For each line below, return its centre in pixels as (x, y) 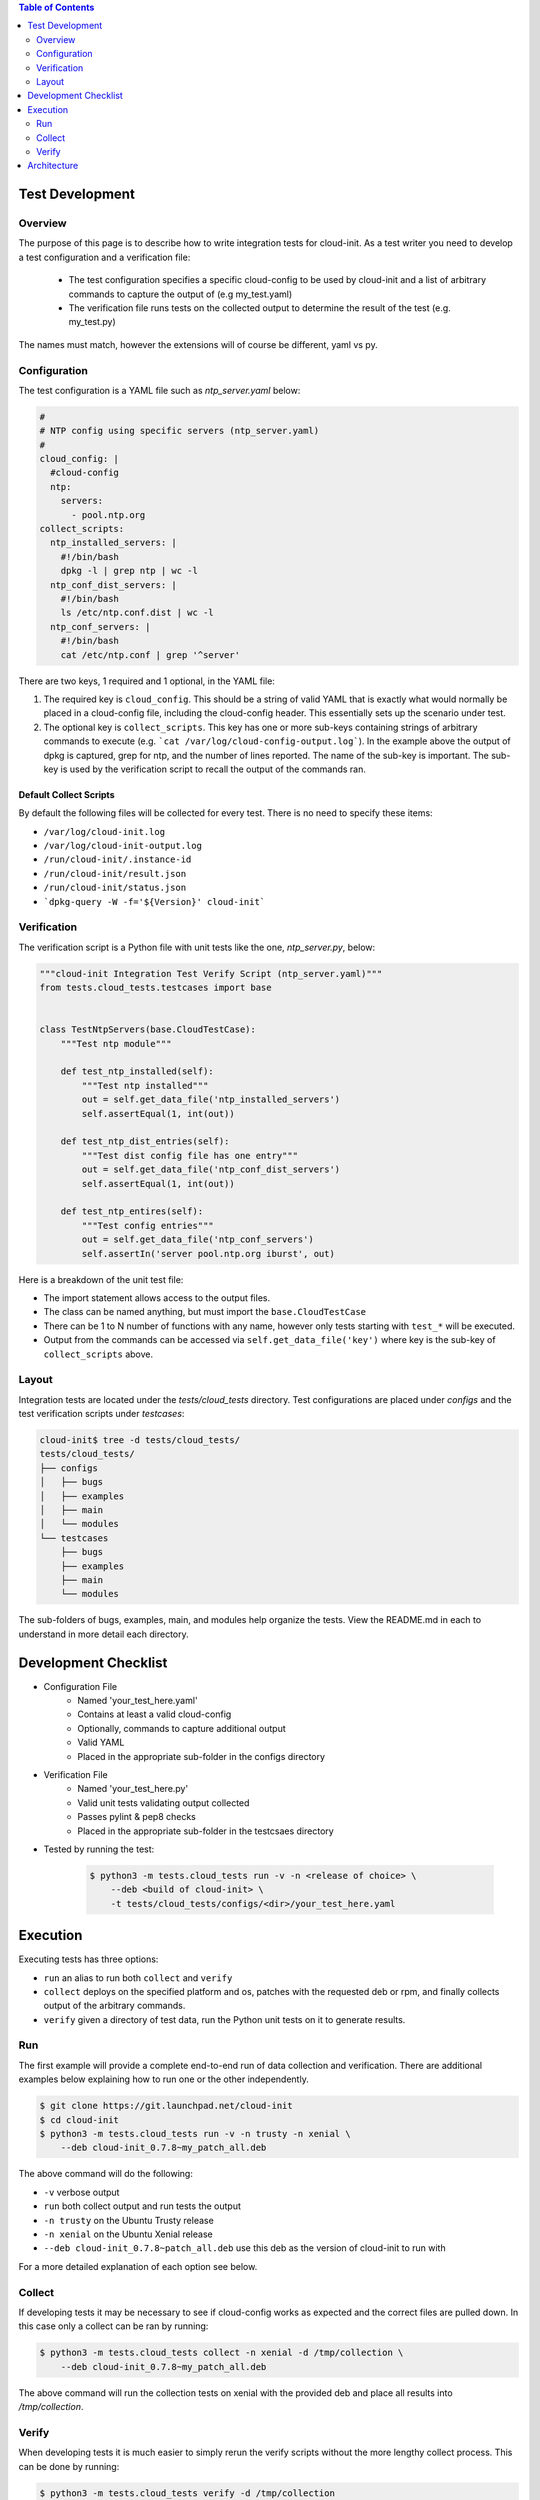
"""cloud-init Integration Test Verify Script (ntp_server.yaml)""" (211, 973)
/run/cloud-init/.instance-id (117, 859)
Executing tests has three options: (88, 1959)
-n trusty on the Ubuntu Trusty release (128, 2220)
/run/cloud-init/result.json (115, 873)
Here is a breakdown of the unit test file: (101, 1279)
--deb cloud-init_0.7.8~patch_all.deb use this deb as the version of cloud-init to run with (244, 2248)
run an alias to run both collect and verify (138, 1977)
